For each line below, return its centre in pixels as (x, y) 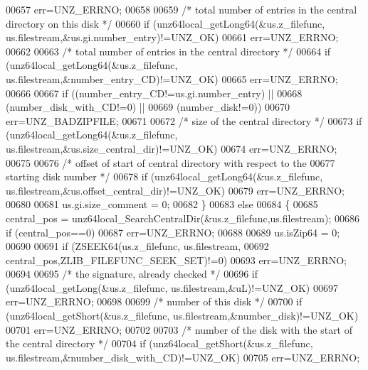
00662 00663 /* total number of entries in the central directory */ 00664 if (168, 51)
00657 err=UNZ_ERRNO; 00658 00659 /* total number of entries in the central (182, 9)
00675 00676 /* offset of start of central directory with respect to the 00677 (170, 162)
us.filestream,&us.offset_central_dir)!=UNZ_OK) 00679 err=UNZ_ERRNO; (175, 190)
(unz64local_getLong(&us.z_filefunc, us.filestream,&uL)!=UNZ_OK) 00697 (172, 287)
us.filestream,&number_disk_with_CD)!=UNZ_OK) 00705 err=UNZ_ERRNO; (183, 357)
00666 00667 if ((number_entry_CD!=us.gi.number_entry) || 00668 (154, 93)
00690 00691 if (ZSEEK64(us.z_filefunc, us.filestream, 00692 (137, 246)
